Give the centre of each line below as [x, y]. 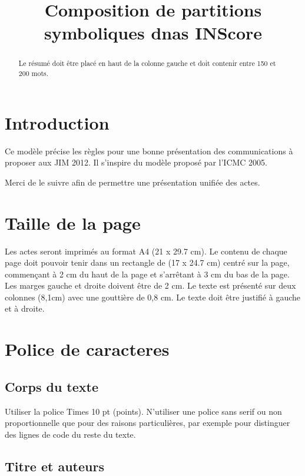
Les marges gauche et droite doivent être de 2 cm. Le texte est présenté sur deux [150, 285]
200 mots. [34, 73]
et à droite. [25, 308]
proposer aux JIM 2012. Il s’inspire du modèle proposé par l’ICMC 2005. [136, 162]
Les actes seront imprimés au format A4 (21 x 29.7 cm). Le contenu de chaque [146, 251]
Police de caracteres [87, 349]
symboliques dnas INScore [153, 33]
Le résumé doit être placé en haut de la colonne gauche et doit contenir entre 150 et [147, 63]
